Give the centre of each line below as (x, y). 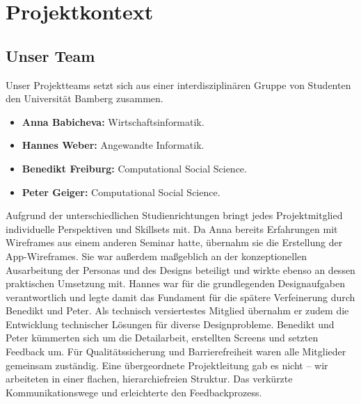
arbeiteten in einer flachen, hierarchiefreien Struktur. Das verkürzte (149, 379)
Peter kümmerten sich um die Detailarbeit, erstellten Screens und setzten (162, 338)
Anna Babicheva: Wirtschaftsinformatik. (113, 121)
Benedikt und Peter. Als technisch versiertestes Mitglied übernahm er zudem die (177, 310)
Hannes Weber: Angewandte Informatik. (113, 145)
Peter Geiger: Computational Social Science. (121, 192)
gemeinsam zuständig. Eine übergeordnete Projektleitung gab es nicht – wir (167, 365)
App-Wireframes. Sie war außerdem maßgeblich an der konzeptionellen (157, 256)
